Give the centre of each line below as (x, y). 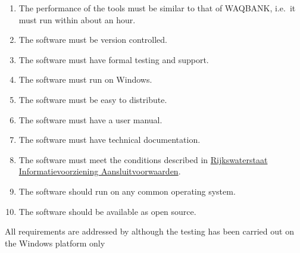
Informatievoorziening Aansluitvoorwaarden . (100, 171)
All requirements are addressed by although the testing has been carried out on (149, 231)
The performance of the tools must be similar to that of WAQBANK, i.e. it (157, 8)
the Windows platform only (55, 243)
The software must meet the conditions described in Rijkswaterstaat (143, 159)
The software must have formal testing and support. (114, 59)
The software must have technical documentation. (110, 140)
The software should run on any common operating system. (127, 191)
